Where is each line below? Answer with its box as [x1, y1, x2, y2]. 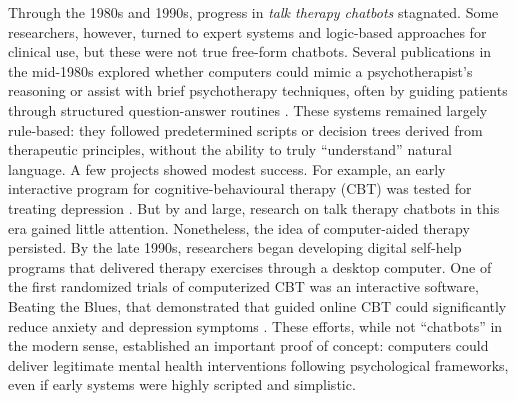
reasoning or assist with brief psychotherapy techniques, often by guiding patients [8, 80, 508, 101]
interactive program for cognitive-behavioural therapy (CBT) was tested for [8, 178, 472, 199]
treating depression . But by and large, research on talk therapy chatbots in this [8, 197, 500, 218]
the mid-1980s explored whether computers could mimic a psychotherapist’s [8, 60, 473, 81]
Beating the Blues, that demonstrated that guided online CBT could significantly [8, 295, 507, 316]
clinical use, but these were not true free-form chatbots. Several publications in [8, 41, 492, 62]
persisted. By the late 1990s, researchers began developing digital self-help [8, 237, 462, 258]
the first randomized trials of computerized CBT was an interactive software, [8, 276, 479, 297]
